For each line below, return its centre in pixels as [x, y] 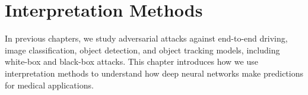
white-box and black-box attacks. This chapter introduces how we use [131, 61]
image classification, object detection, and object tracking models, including [142, 50]
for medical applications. [49, 85]
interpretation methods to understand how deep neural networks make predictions [154, 73]
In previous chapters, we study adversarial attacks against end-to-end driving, [146, 38]
